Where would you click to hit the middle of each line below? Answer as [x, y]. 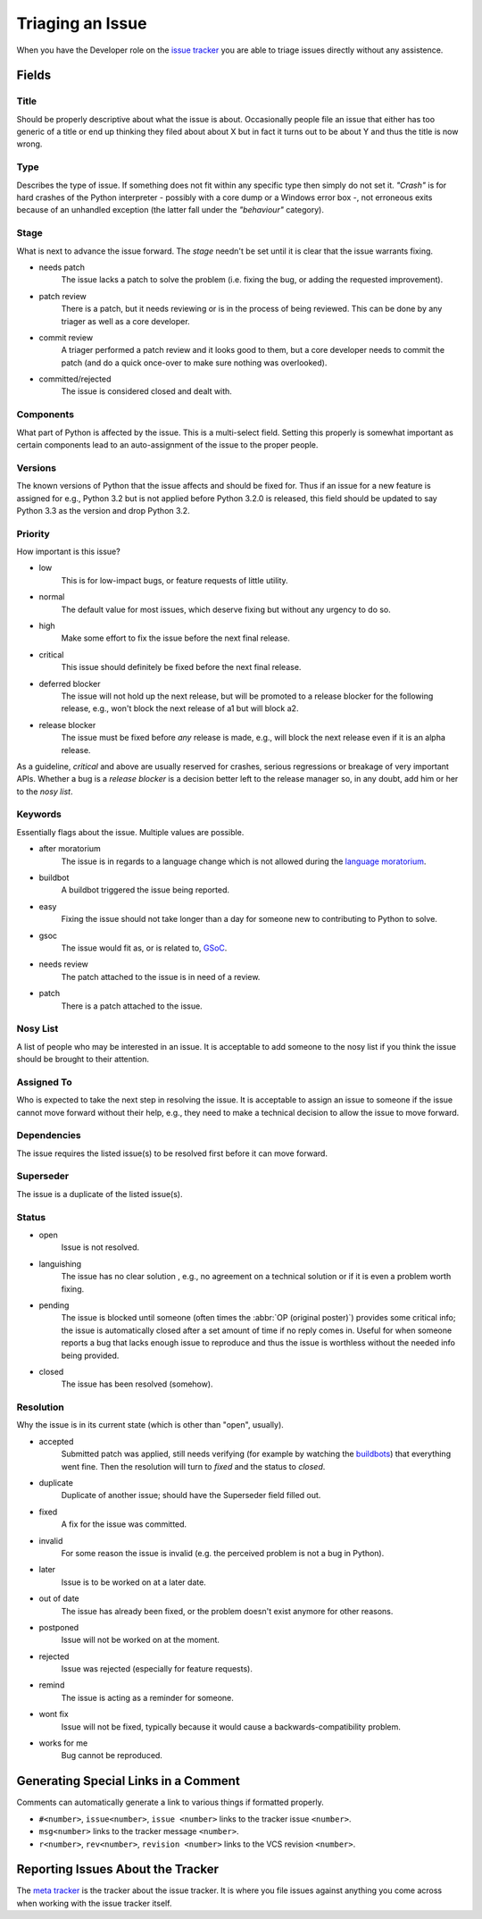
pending [54, 1305]
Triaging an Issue [82, 23]
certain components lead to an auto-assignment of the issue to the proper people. [167, 444]
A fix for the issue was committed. [124, 1524]
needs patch [62, 267]
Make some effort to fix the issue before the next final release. [175, 638]
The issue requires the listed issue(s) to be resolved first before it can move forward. [172, 1153]
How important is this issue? [68, 552]
